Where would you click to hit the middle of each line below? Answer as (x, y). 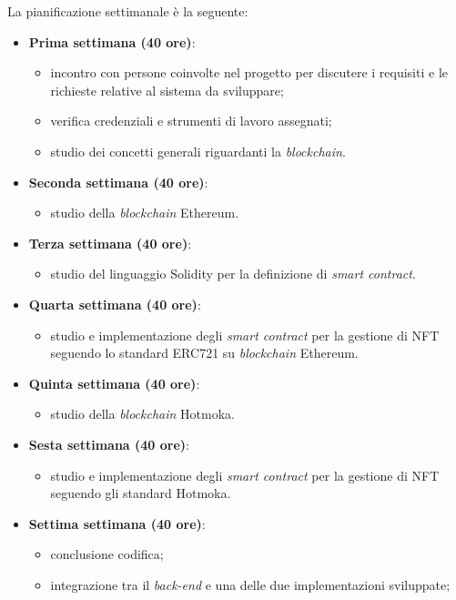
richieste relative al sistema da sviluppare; (167, 90)
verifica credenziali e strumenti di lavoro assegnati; (191, 121)
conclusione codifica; (107, 554)
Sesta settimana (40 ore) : (109, 444)
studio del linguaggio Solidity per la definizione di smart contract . (233, 274)
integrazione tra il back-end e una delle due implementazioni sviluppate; (250, 584)
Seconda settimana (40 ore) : (118, 182)
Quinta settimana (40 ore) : (114, 383)
